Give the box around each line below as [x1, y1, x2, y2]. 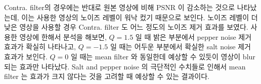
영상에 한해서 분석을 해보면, [19, 31, 107, 42]
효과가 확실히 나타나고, [4, 41, 76, 52]
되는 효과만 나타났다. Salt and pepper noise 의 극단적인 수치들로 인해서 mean [4, 61, 246, 71]
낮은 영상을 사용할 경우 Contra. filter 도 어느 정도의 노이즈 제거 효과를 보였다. [4, 22, 248, 32]
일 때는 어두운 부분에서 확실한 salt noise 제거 [110, 41, 251, 52]
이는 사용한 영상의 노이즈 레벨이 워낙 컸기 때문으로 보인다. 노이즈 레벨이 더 [21, 12, 258, 22]
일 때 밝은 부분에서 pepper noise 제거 [135, 31, 252, 42]
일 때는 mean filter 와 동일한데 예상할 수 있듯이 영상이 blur [70, 51, 255, 61]
